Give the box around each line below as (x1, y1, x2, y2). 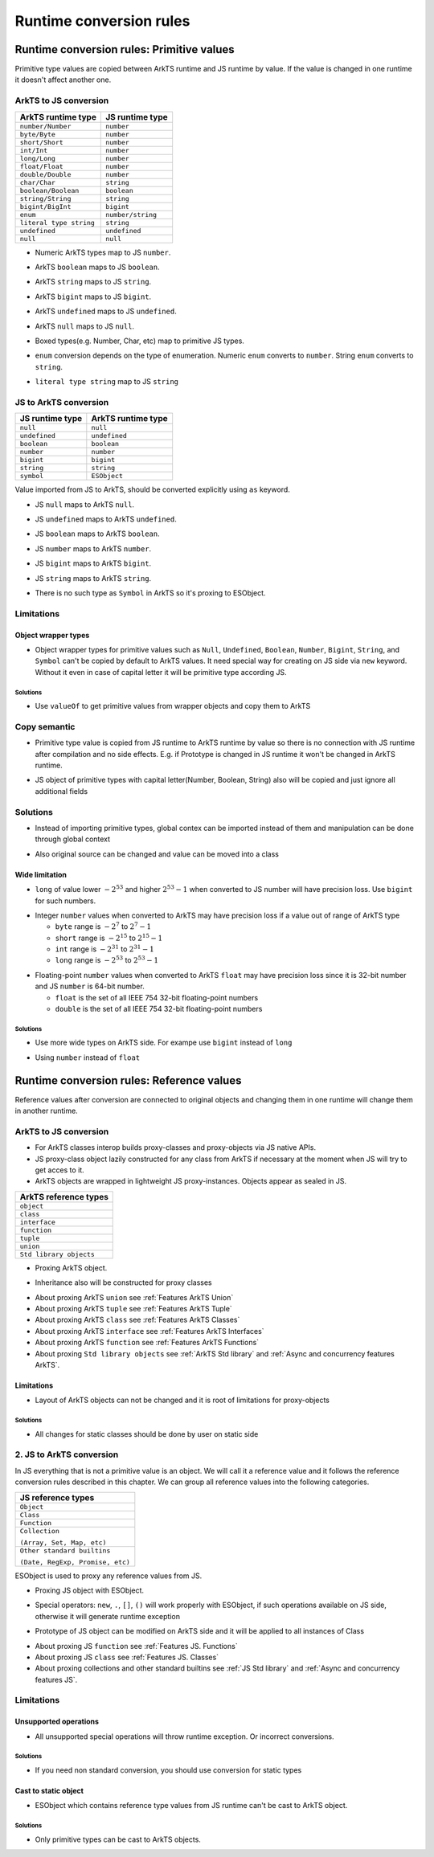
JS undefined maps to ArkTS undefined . (35, 514, 177, 524)
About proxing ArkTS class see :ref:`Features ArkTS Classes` (35, 1315, 240, 1325)
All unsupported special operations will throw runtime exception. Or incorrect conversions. (35, 1732, 334, 1741)
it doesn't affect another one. (14, 75, 112, 84)
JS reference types (19, 1491, 95, 1503)
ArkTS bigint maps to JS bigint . (35, 292, 152, 301)
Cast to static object (14, 1786, 84, 1796)
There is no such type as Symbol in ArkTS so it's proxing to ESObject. (35, 587, 266, 598)
